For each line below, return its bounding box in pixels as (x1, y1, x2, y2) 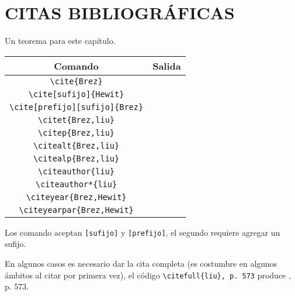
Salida (152, 58, 181, 73)
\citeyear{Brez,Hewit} (26, 192, 127, 202)
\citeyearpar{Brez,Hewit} (19, 205, 134, 215)
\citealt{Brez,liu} (33, 140, 120, 150)
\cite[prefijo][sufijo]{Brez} (9, 102, 144, 112)
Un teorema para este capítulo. (5, 35, 116, 47)
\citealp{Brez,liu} (33, 153, 120, 163)
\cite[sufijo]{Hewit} (28, 89, 124, 99)
